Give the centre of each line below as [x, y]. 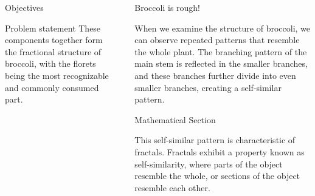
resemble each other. [172, 187]
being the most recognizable [57, 75]
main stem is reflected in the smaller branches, [221, 63]
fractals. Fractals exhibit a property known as [220, 151]
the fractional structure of [53, 51]
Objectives [24, 7]
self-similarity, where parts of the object [209, 164]
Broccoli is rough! [168, 7]
